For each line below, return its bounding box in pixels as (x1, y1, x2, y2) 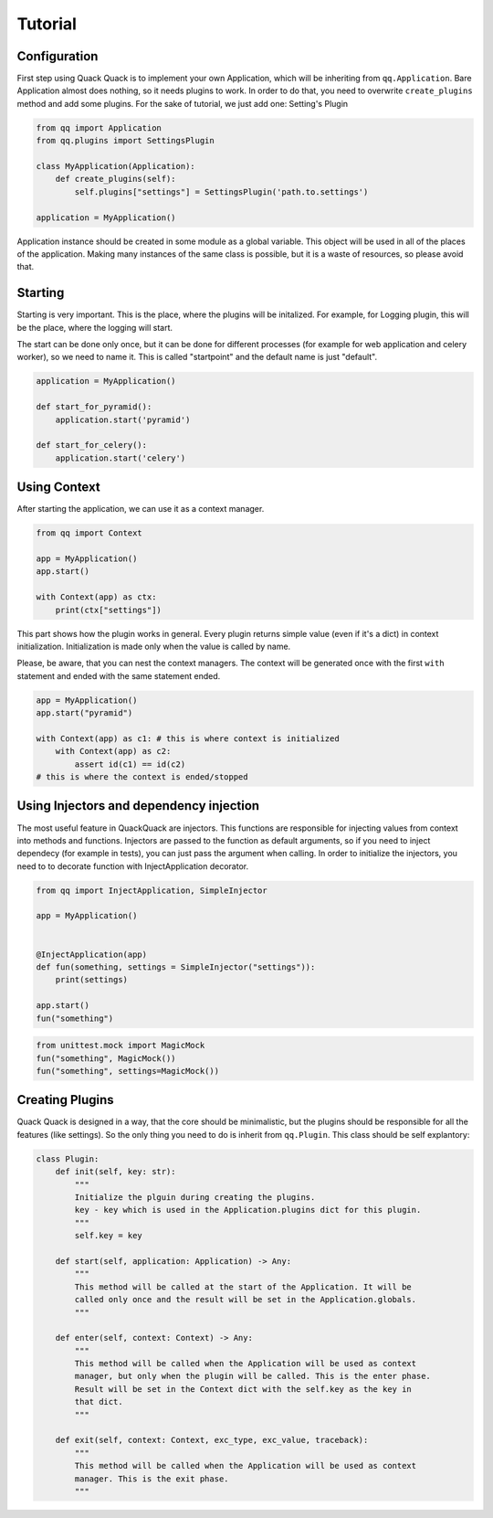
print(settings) (55, 974, 128, 985)
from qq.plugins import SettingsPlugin (36, 135, 215, 146)
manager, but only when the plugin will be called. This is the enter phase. (74, 1371, 431, 1382)
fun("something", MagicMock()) (36, 1053, 177, 1064)
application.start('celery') (55, 452, 186, 463)
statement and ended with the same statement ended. (16, 670, 221, 681)
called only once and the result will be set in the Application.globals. (74, 1294, 417, 1305)
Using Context (16, 480, 100, 495)
